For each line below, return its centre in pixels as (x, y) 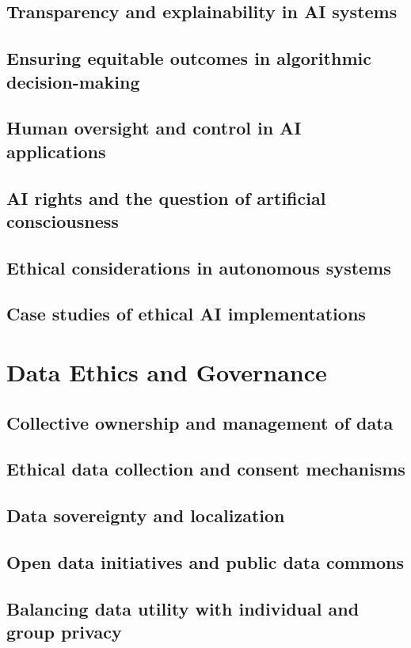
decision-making (73, 81)
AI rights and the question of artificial (166, 197)
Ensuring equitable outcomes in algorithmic (189, 58)
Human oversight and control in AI (154, 128)
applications (56, 151)
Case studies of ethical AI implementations (186, 314)
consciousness (63, 220)
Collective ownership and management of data (200, 422)
